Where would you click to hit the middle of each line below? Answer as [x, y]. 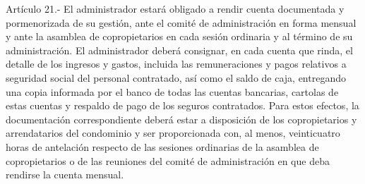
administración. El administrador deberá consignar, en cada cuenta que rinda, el [179, 50]
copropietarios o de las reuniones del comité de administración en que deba [168, 160]
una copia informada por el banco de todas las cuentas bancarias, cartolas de [172, 91]
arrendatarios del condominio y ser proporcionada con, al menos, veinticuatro [173, 133]
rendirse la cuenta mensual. [65, 174]
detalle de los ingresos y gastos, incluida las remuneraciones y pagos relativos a [176, 64]
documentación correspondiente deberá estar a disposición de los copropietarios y [181, 119]
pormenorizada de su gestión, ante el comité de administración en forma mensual [181, 22]
